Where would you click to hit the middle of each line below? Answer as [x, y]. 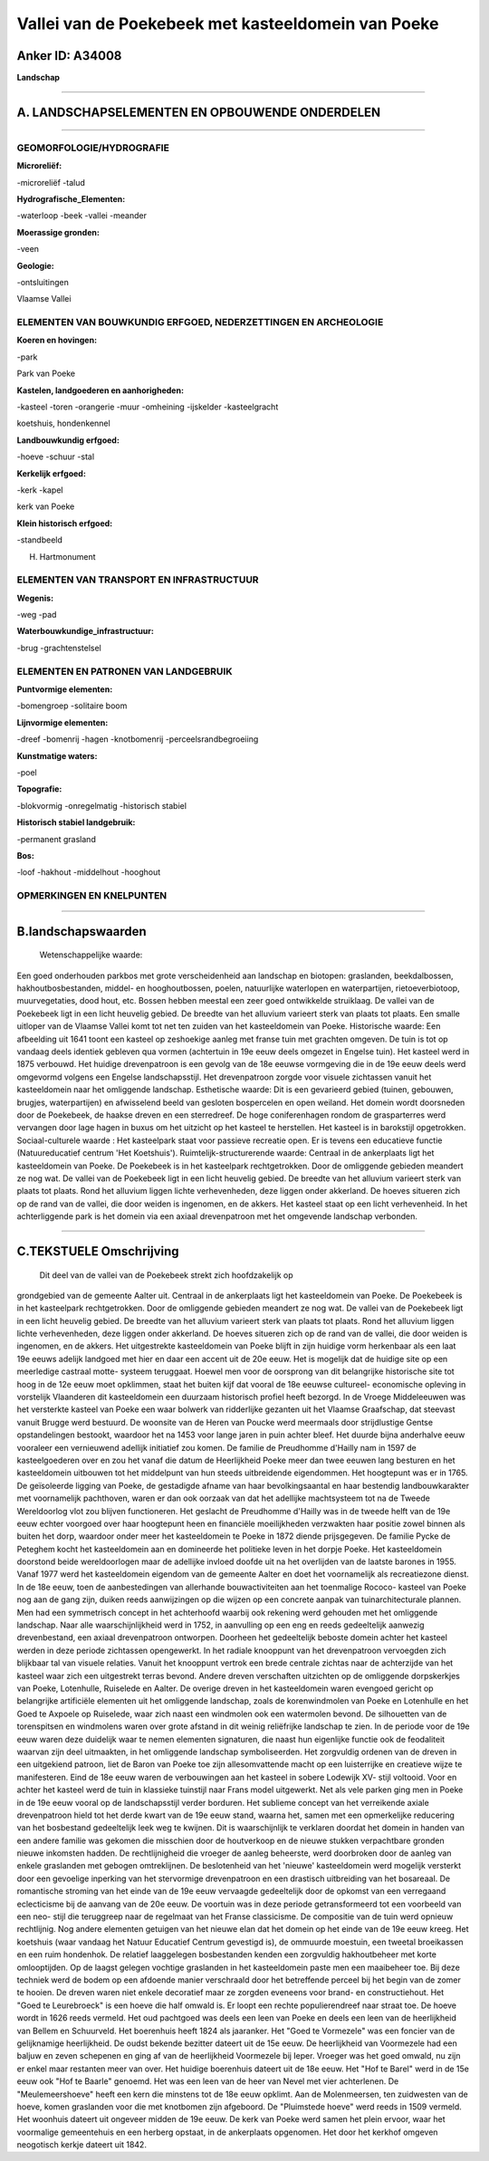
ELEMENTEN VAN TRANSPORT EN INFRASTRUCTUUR [138, 580]
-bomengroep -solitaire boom [72, 706]
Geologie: [35, 265]
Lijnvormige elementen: [62, 722]
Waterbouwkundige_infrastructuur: [85, 631]
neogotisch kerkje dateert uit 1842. [81, 2145]
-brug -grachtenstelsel [59, 648]
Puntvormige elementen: [65, 689]
